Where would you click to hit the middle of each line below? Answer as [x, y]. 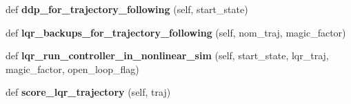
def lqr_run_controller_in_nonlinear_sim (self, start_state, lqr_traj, [167, 55]
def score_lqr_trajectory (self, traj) [88, 92]
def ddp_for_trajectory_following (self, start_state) [127, 9]
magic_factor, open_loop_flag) [72, 69]
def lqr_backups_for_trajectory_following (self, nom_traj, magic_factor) [176, 32]
